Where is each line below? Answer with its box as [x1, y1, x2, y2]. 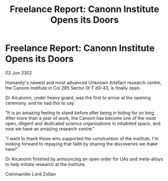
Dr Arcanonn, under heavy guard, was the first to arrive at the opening [5, 95, 151, 101]
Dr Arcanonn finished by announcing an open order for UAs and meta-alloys [5, 156, 163, 162]
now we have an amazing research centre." [5, 126, 95, 132]
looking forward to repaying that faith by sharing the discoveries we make [5, 141, 158, 147]
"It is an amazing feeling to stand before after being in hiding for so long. [5, 110, 155, 116]
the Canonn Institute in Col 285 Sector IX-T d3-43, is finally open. [5, 84, 141, 91]
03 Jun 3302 [5, 69, 32, 76]
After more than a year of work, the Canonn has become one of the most [5, 115, 156, 121]
